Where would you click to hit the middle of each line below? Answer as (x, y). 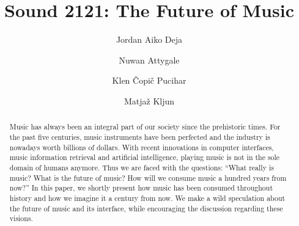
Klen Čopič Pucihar (149, 80)
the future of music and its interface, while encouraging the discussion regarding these (146, 208)
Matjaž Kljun (149, 100)
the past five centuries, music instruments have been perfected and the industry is (140, 137)
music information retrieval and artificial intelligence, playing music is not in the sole (145, 157)
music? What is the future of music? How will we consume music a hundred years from (148, 177)
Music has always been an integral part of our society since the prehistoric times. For (145, 127)
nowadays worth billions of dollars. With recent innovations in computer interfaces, (142, 147)
